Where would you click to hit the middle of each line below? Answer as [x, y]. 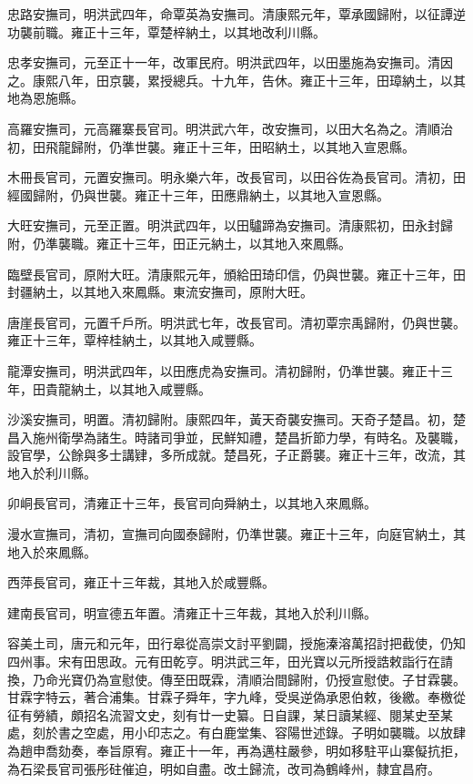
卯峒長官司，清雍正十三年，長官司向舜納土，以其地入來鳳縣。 [192, 503]
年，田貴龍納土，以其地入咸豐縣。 [109, 388]
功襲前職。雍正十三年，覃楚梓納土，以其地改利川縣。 [166, 31]
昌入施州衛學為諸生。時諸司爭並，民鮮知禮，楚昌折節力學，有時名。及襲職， [236, 437]
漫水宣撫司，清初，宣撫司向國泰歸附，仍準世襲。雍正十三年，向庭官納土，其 [236, 534]
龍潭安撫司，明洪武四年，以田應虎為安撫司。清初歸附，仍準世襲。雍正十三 [230, 370]
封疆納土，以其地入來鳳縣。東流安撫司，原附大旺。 [160, 292]
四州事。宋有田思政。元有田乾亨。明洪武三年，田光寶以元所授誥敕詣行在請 [230, 662]
